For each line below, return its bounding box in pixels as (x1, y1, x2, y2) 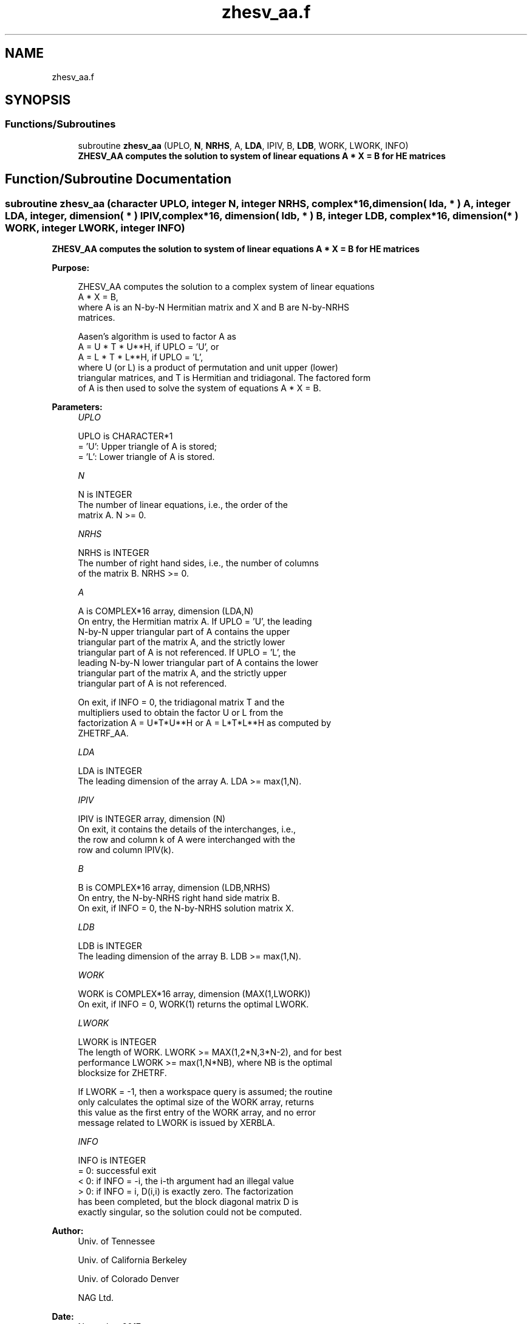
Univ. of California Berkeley (78, 1255, 187, 1266)
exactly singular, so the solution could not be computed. (78, 1207, 302, 1218)
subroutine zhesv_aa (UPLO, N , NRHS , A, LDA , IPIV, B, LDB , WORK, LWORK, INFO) (78, 140, 409, 151)
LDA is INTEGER (78, 766, 142, 777)
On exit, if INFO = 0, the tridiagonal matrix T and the (78, 697, 285, 708)
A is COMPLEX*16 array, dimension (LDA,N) (78, 606, 254, 617)
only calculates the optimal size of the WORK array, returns (78, 1097, 314, 1108)
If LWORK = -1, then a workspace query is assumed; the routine (78, 1086, 333, 1097)
